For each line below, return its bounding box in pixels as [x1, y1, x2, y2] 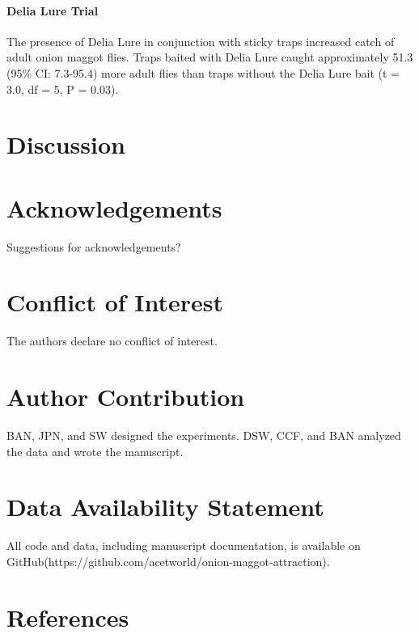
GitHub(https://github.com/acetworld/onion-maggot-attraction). [6, 553, 330, 570]
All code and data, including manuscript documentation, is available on [6, 537, 361, 554]
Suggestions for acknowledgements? [6, 238, 181, 255]
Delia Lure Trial [6, 2, 99, 19]
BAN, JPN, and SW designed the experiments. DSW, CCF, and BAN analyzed [6, 427, 401, 444]
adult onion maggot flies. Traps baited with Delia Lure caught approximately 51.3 [6, 49, 413, 66]
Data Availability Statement [6, 490, 324, 523]
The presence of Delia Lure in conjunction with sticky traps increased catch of [6, 32, 395, 49]
